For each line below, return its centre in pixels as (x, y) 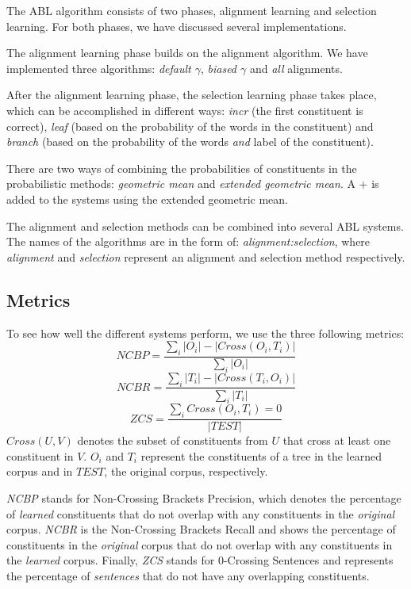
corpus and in (40, 471)
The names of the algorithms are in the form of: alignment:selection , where (188, 241)
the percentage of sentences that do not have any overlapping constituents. (188, 575)
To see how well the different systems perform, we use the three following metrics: (205, 333)
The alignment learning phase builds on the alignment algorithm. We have (187, 53)
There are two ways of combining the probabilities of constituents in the (182, 168)
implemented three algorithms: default (99, 68)
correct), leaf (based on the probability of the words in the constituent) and (190, 126)
